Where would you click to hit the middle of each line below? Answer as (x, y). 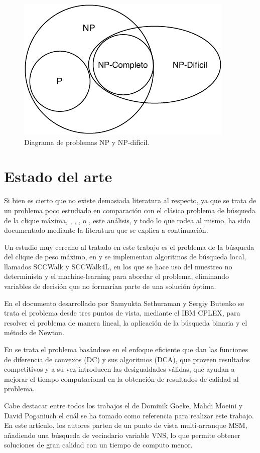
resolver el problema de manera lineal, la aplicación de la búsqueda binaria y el (126, 322)
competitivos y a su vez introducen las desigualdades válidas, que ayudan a (119, 369)
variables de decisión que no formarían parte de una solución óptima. (110, 286)
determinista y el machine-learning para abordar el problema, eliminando (116, 276)
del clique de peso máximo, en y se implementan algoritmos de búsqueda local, (125, 257)
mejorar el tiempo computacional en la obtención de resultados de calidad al (121, 379)
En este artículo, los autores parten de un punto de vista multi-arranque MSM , (126, 425)
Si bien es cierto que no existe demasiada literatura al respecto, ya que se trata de (130, 200)
